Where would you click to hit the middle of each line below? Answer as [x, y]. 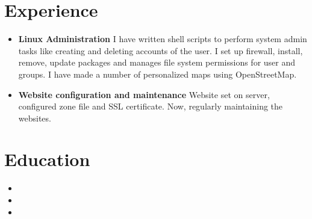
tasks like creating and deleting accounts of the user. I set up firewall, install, [161, 50]
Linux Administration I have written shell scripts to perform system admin [163, 39]
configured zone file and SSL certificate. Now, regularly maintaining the [151, 106]
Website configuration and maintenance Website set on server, [144, 94]
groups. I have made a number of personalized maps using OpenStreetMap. [158, 74]
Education [47, 159]
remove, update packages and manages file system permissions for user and [157, 62]
